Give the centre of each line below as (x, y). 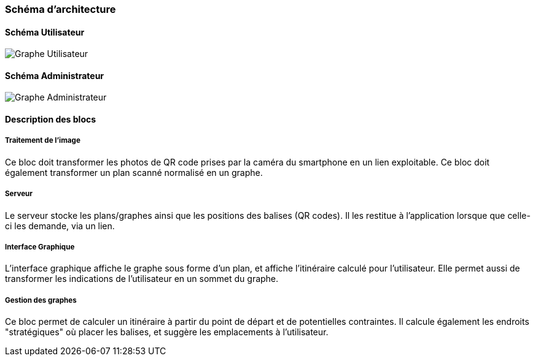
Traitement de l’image (43, 141)
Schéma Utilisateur (45, 32)
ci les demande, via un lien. (60, 226)
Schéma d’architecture (61, 9)
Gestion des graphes (41, 300)
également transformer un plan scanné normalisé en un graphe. (134, 172)
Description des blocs (51, 120)
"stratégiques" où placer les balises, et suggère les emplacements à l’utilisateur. (167, 332)
